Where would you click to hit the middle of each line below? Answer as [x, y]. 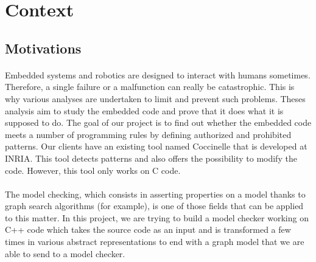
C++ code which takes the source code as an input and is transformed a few [148, 229]
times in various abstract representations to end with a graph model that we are [155, 242]
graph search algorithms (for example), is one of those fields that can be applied [154, 206]
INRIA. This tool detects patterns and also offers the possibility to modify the [151, 158]
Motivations [43, 48]
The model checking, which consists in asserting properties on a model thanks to [155, 194]
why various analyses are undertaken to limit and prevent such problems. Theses [155, 98]
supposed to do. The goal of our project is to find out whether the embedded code [158, 122]
